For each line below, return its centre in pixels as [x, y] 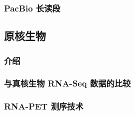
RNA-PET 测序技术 [44, 106]
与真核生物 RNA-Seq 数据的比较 [67, 83]
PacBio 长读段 [32, 8]
